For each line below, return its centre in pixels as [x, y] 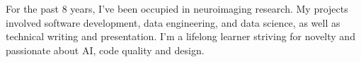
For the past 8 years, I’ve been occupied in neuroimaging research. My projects [177, 8]
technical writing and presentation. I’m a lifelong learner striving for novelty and [180, 36]
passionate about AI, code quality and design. [105, 50]
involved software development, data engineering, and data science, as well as [173, 22]
